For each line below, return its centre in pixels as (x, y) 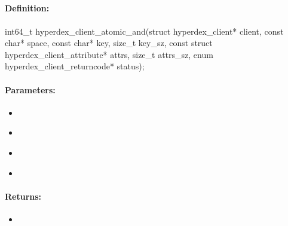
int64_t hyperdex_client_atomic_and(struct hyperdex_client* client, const (144, 31)
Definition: (27, 8)
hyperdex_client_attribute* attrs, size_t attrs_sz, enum (109, 54)
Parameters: (30, 89)
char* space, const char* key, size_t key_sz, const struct (109, 43)
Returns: (23, 196)
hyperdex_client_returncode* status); (75, 66)
